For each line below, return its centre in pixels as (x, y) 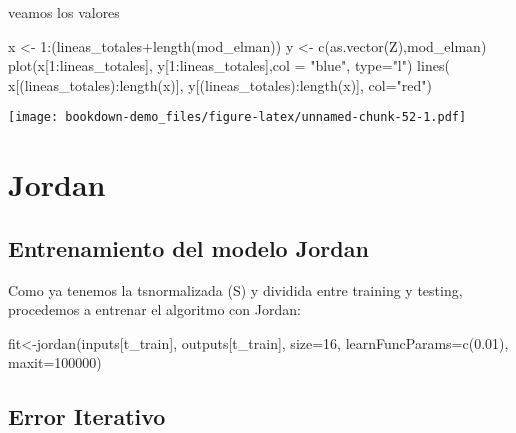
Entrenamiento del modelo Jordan (188, 247)
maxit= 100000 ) (55, 362)
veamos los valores (64, 12)
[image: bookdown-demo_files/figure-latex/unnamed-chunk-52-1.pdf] (237, 117)
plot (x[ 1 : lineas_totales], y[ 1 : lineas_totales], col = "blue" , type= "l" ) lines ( (229, 65)
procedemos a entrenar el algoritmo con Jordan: (154, 309)
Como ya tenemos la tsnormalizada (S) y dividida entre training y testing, (235, 289)
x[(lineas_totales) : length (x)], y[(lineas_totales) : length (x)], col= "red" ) (220, 84)
